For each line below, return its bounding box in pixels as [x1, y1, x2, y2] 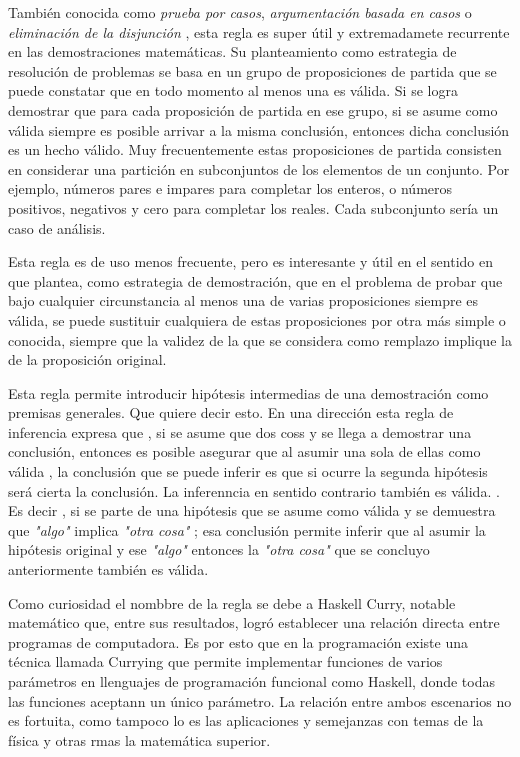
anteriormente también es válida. [8, 559, 209, 580]
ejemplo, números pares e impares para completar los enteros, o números [8, 178, 453, 199]
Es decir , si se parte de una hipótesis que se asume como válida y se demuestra [8, 500, 496, 521]
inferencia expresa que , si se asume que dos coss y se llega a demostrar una [8, 421, 472, 442]
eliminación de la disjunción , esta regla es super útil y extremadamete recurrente [8, 21, 510, 42]
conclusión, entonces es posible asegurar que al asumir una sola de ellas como [8, 441, 481, 462]
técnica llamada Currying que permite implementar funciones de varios [8, 651, 443, 672]
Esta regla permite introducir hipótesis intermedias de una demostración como [8, 382, 489, 403]
